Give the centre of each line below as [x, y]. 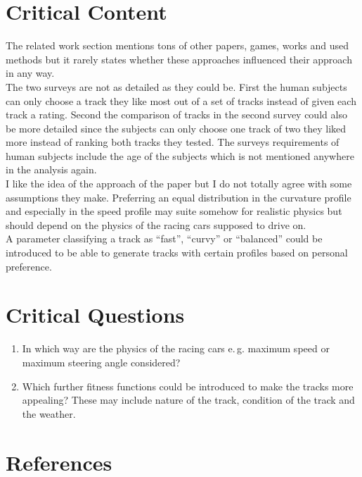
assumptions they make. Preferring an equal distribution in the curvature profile [179, 197]
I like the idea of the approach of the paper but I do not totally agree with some [179, 184]
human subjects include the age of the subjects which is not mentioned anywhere [180, 155]
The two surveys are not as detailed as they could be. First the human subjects [176, 86]
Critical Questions [95, 315]
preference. [29, 266]
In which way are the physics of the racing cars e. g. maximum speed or [176, 348]
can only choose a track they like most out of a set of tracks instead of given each [181, 100]
